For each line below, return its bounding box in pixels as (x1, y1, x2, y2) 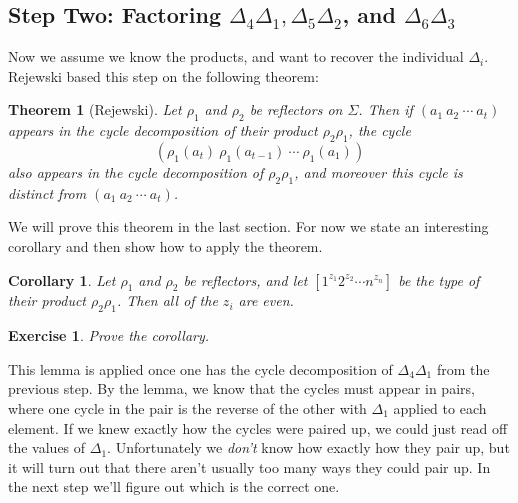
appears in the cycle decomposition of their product (8, 120, 318, 141)
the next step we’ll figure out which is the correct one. (8, 476, 340, 497)
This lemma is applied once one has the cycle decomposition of (8, 358, 393, 379)
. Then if (358, 99, 413, 120)
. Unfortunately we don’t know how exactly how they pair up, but (107, 437, 510, 458)
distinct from (8, 182, 87, 203)
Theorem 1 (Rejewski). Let (8, 99, 182, 120)
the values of (8, 437, 86, 458)
